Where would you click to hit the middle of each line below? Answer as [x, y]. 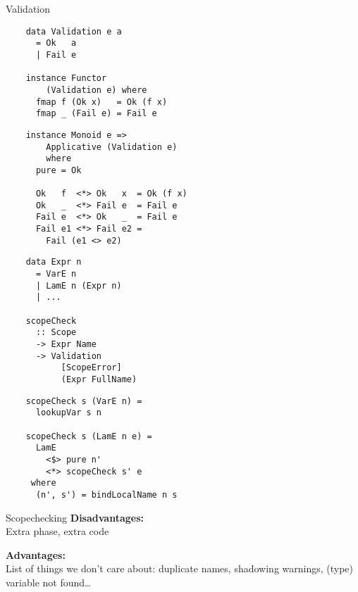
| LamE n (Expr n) [79, 285]
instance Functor [66, 78]
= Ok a [56, 43]
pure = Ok [58, 170]
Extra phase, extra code [57, 531]
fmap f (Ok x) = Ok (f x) [101, 102]
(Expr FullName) [99, 379]
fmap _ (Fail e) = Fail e [96, 114]
